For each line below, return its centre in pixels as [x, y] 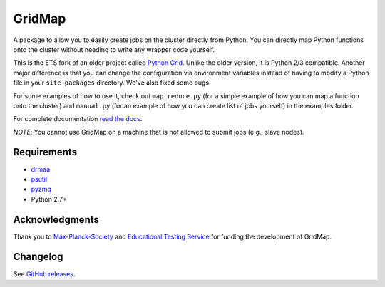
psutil [39, 179]
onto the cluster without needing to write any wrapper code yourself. [114, 49]
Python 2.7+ [49, 199]
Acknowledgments [56, 220]
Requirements [45, 152]
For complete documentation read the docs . [78, 119]
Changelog [38, 257]
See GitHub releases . [44, 273]
